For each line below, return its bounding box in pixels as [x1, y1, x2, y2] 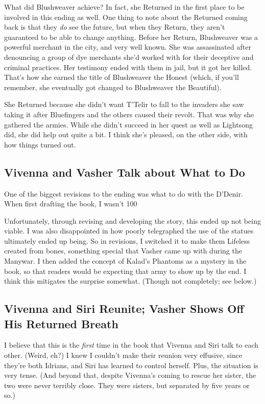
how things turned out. [4, 139, 76, 150]
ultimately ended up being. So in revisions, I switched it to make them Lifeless [4, 235, 250, 246]
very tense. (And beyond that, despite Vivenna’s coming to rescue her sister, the [4, 370, 256, 380]
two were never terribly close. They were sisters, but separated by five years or [4, 379, 250, 390]
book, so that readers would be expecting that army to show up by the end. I [4, 265, 247, 276]
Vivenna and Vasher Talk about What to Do [4, 164, 245, 180]
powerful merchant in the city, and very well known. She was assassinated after [4, 41, 251, 52]
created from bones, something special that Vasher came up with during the [4, 245, 242, 256]
